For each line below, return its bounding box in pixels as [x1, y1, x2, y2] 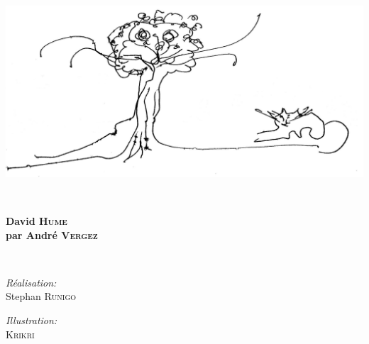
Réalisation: [6, 274, 57, 289]
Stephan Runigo [6, 289, 77, 304]
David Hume [6, 213, 67, 228]
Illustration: [6, 312, 57, 327]
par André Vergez [6, 227, 98, 242]
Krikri [6, 326, 35, 341]
